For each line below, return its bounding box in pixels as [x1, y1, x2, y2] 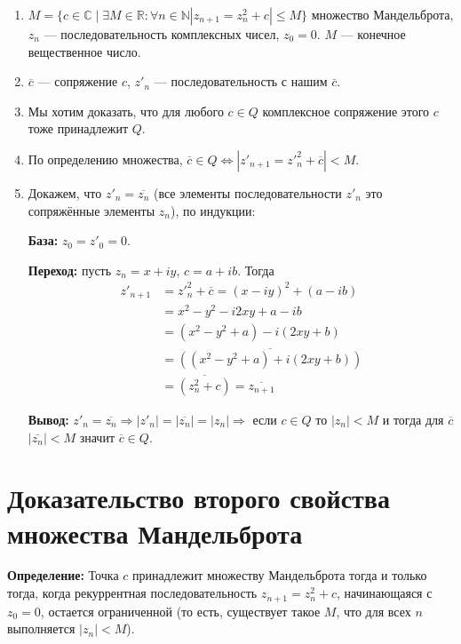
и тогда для [382, 409, 444, 428]
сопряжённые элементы [28, 201, 155, 219]
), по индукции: [171, 201, 256, 219]
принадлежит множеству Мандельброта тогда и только [131, 566, 427, 584]
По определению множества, [28, 149, 183, 168]
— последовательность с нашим [154, 72, 328, 91]
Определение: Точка [7, 566, 119, 584]
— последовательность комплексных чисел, [44, 25, 280, 43]
